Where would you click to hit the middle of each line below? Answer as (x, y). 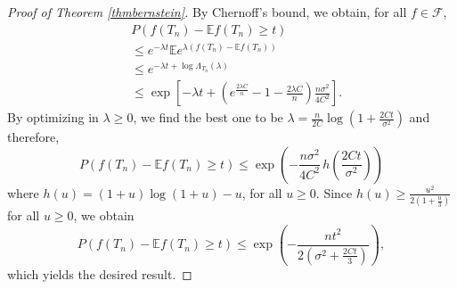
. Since (334, 192)
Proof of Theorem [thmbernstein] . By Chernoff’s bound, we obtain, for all (207, 12)
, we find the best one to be (208, 117)
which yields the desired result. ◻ (100, 273)
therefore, (33, 137)
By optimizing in (53, 117)
